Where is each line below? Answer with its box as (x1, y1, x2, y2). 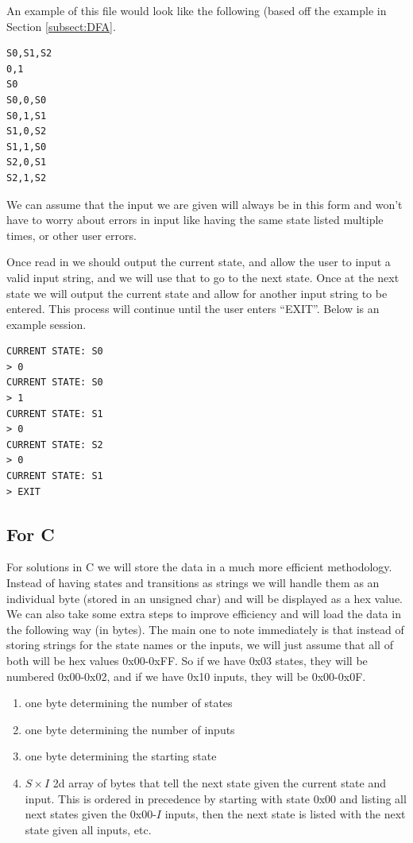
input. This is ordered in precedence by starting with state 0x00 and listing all (25, 790, 407, 806)
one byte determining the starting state (25, 748, 217, 764)
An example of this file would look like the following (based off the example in (6, 2, 387, 18)
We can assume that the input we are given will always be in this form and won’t (6, 195, 403, 212)
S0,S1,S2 (6, 48, 52, 60)
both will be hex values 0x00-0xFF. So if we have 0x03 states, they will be (6, 652, 368, 668)
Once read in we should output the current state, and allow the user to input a (6, 253, 391, 270)
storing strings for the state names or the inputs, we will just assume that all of (6, 636, 393, 653)
